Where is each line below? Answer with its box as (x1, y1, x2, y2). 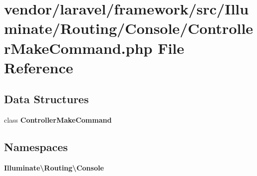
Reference (4, 57, 73, 77)
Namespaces (4, 139, 68, 155)
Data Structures (4, 91, 89, 107)
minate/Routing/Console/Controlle (4, 18, 254, 38)
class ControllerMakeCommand (4, 115, 112, 125)
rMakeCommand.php (4, 37, 153, 58)
